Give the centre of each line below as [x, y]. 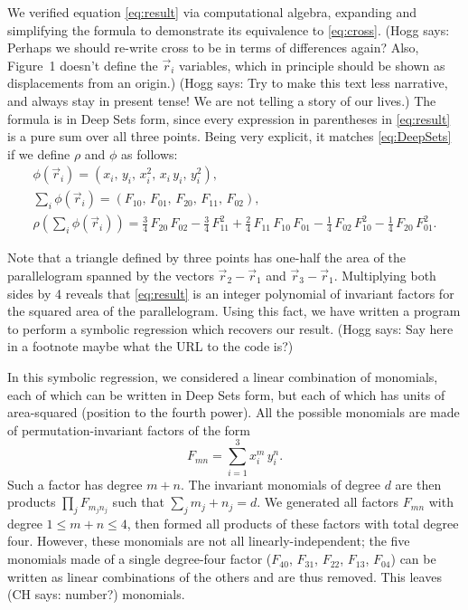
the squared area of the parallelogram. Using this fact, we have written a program [234, 311]
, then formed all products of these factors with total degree [293, 523]
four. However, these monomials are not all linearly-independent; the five [209, 541]
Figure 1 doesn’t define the [83, 65]
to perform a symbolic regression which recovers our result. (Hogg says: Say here [230, 328]
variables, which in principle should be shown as [312, 65]
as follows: [150, 153]
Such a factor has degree [75, 484]
